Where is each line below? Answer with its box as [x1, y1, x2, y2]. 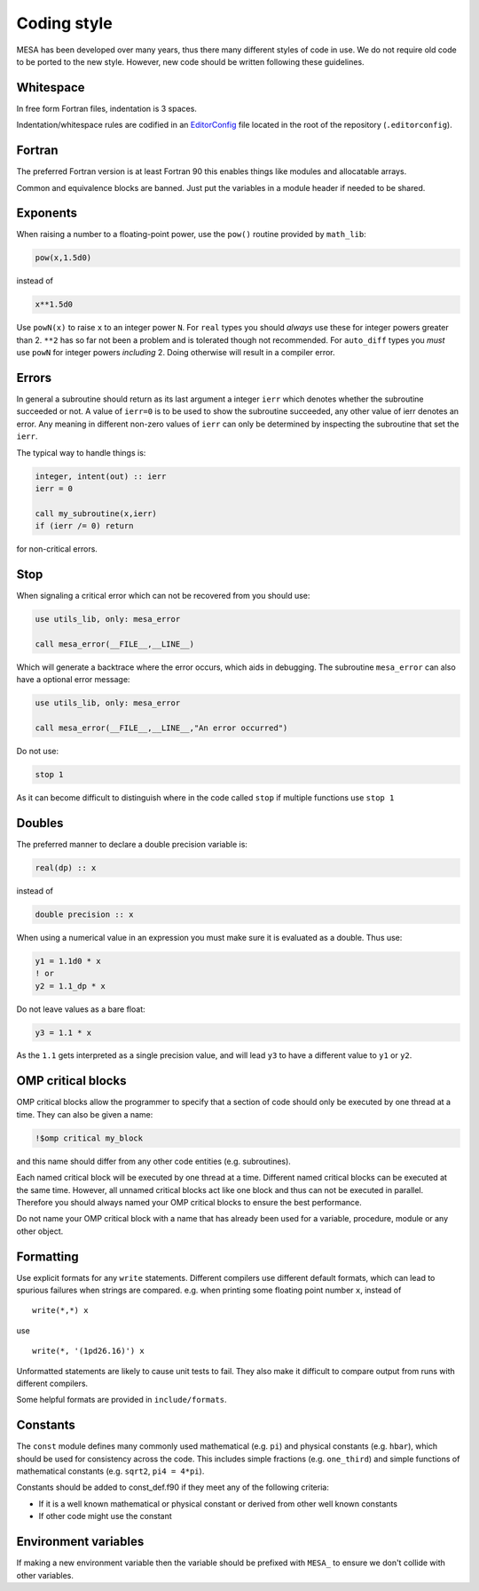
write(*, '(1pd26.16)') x [32, 1346, 145, 1356]
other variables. [16, 1570, 75, 1580]
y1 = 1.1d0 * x [35, 956, 101, 966]
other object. [16, 1226, 64, 1237]
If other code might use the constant [38, 1511, 172, 1522]
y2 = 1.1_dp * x [35, 981, 106, 990]
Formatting [16, 1249, 79, 1264]
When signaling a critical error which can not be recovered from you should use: [16, 591, 310, 601]
